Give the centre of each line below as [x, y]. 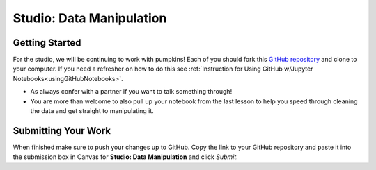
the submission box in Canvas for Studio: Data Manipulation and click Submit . [125, 157]
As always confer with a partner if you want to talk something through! [131, 92]
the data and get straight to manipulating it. [92, 111]
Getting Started [47, 43]
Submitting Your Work [62, 131]
